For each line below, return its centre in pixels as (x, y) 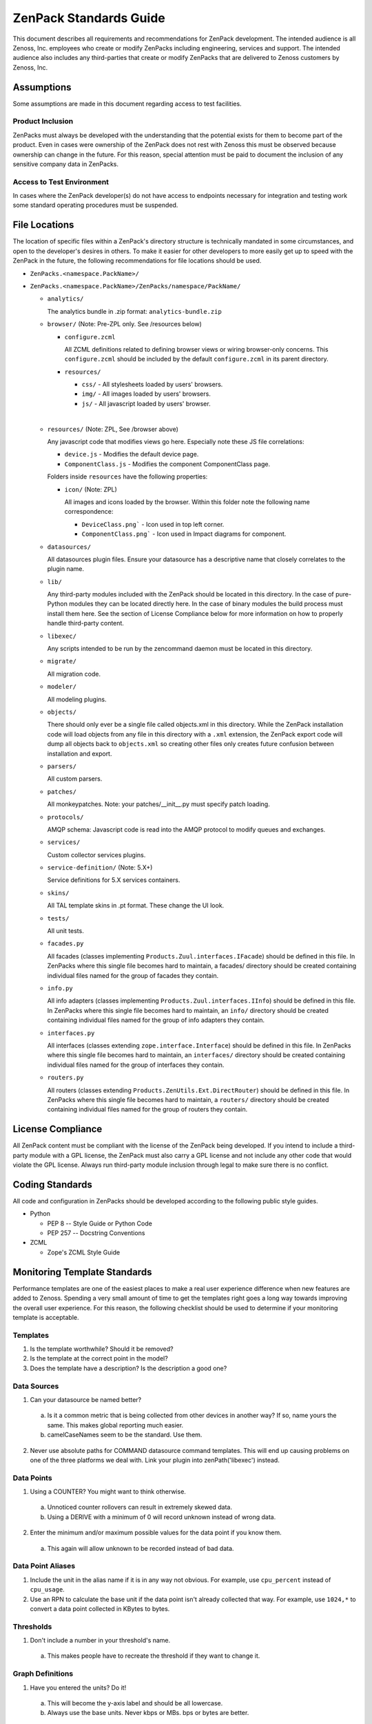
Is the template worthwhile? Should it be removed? (102, 1349)
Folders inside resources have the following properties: (127, 477)
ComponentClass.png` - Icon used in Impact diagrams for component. (184, 534)
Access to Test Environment (61, 181)
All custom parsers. (75, 779)
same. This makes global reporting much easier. (115, 1425)
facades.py (65, 944)
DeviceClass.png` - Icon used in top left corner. (153, 524)
